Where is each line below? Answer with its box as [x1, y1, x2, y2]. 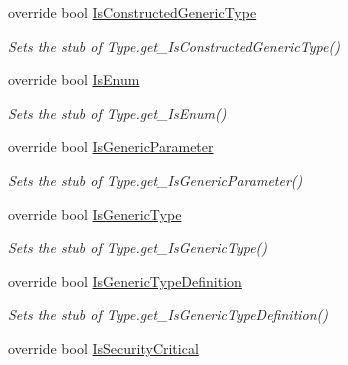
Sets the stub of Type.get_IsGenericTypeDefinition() [8, 304, 329, 325]
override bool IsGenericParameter [8, 136, 214, 157]
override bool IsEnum [8, 69, 140, 90]
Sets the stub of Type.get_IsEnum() [8, 102, 227, 123]
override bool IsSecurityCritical [8, 337, 199, 358]
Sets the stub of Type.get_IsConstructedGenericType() [8, 35, 340, 56]
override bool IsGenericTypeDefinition [8, 270, 242, 291]
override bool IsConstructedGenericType [8, 2, 257, 22]
